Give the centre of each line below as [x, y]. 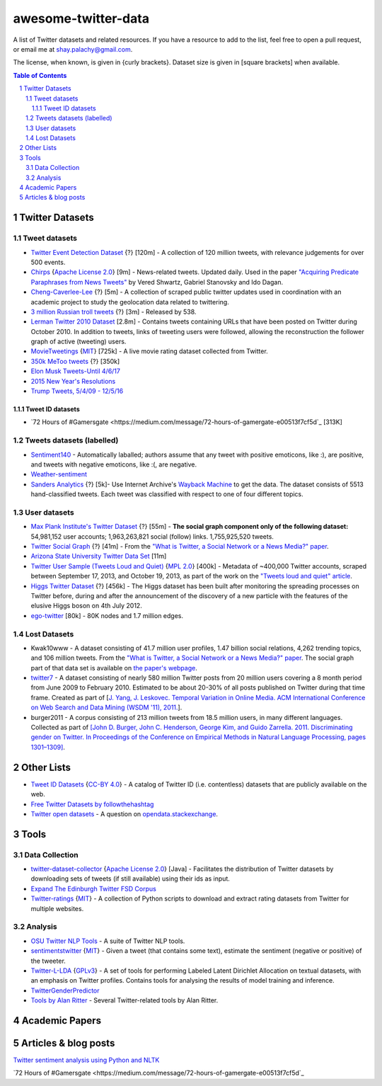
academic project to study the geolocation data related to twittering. [130, 302]
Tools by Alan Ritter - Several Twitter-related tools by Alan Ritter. [125, 1000]
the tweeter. [48, 961]
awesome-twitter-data [81, 18]
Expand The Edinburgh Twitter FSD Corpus [94, 888]
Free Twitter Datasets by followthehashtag [92, 804]
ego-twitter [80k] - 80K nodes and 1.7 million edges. [107, 615]
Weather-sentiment [59, 474]
